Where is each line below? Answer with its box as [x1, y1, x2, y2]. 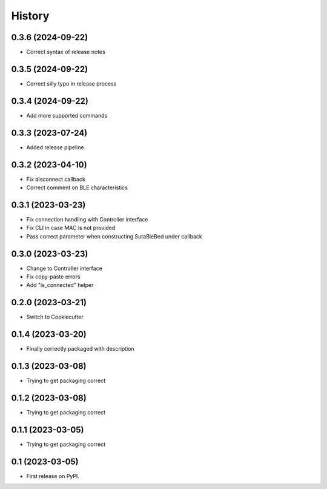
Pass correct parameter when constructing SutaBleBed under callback [26, 232, 202, 240]
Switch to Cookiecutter [26, 313, 84, 321]
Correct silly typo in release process [26, 79, 117, 87]
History [11, 9, 50, 22]
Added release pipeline [26, 143, 84, 151]
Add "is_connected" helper [26, 282, 94, 289]
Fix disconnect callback [26, 175, 86, 183]
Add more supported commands [26, 112, 108, 119]
